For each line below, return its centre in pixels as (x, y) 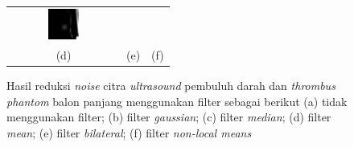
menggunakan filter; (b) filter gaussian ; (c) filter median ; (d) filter (169, 117)
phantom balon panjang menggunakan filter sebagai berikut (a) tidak (177, 101)
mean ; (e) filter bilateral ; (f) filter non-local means (129, 132)
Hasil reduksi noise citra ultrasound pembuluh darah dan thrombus (171, 86)
